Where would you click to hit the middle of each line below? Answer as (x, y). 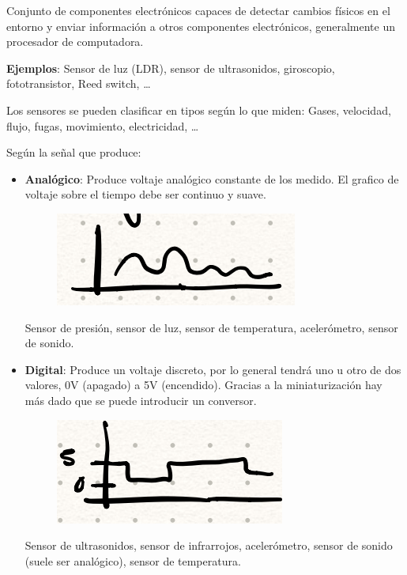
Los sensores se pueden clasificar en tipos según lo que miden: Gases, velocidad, (199, 110)
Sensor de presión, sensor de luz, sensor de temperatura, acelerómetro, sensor (211, 327)
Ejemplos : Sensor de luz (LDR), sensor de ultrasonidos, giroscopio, (171, 68)
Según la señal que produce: (74, 152)
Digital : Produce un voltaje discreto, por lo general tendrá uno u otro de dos (213, 369)
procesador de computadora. (75, 42)
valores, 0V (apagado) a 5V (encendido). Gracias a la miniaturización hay (203, 385)
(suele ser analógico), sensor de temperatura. (133, 560)
